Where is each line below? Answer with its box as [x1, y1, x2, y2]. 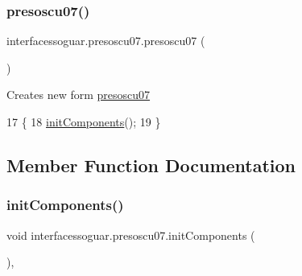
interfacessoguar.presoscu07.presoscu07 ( [6, 32, 205, 49]
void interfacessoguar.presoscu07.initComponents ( [6, 226, 255, 243]
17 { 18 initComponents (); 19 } [6, 113, 161, 130]
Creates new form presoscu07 [6, 86, 151, 103]
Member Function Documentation [6, 152, 296, 177]
